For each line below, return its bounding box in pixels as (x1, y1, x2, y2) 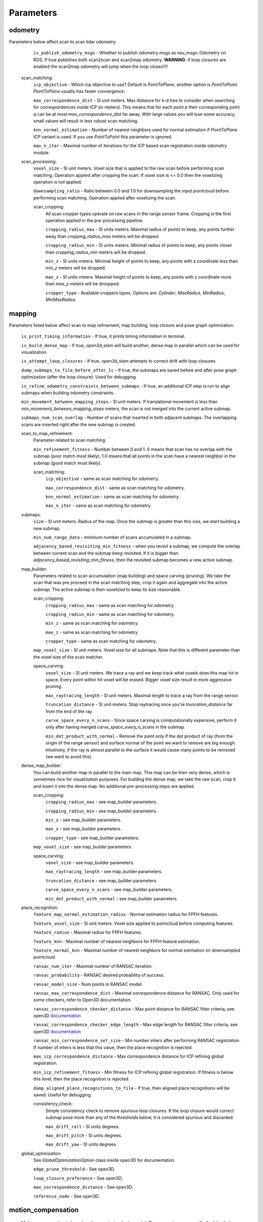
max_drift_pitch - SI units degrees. (45, 1132, 123, 1138)
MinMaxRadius (45, 296, 76, 303)
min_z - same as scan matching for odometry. (45, 620, 139, 626)
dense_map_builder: (21, 763, 62, 768)
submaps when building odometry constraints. (21, 390, 114, 395)
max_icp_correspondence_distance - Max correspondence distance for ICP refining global (33, 1053, 224, 1059)
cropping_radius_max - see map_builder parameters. (45, 799, 158, 805)
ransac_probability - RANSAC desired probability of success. (33, 972, 165, 978)
